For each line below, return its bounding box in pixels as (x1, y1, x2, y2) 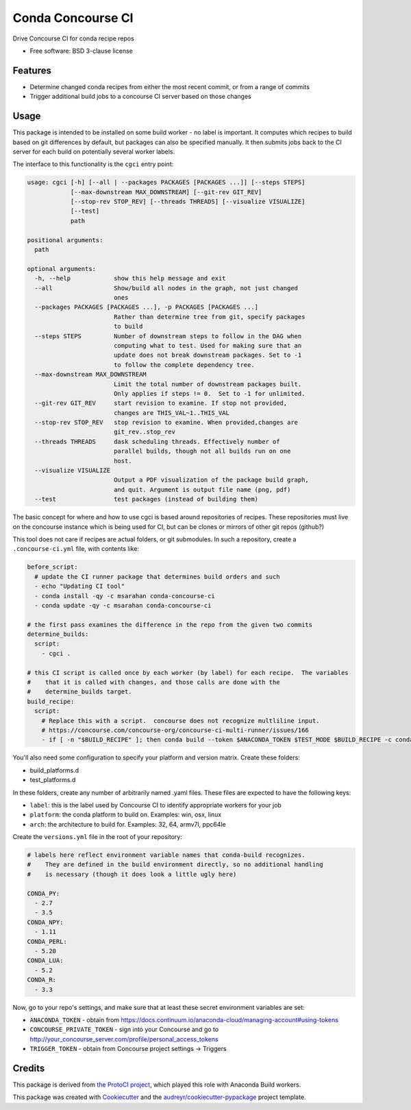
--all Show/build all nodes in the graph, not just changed (34, 284, 298, 292)
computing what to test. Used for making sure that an (113, 342, 302, 349)
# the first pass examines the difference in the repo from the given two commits (27, 621, 313, 628)
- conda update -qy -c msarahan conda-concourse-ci (34, 601, 212, 609)
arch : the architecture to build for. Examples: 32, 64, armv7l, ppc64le (29, 820, 226, 828)
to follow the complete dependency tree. (113, 361, 255, 368)
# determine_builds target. (27, 688, 133, 696)
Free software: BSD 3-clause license (29, 47, 133, 55)
